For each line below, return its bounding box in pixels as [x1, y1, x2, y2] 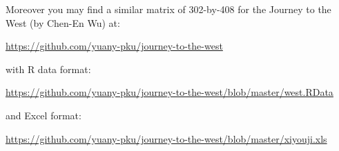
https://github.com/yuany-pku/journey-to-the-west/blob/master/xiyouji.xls [6, 131, 327, 145]
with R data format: [6, 61, 91, 76]
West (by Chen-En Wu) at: [6, 15, 120, 30]
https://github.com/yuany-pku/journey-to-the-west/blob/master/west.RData [6, 85, 333, 99]
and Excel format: [6, 108, 81, 122]
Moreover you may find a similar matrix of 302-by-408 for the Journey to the [6, 2, 331, 16]
